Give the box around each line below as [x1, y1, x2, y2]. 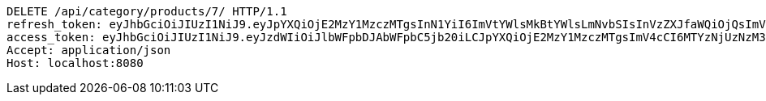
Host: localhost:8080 [6, 57, 144, 69]
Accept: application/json [6, 44, 171, 57]
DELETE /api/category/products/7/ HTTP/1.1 [6, 5, 287, 18]
